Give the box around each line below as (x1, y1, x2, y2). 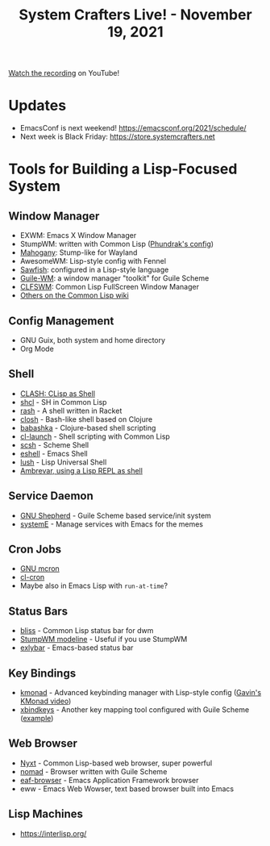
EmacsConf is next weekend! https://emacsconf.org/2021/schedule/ (19, 123, 247, 133)
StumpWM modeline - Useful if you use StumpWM (19, 635, 188, 644)
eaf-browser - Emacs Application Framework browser (19, 775, 199, 785)
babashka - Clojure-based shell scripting (19, 423, 156, 432)
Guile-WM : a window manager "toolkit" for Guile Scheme (19, 273, 210, 283)
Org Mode (19, 344, 54, 353)
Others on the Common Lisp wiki (19, 290, 129, 300)
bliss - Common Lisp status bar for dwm (19, 626, 154, 636)
